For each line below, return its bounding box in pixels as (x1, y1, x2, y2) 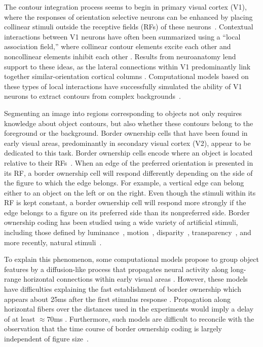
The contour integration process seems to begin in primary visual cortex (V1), (4, 2, 247, 12)
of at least (4, 313, 35, 324)
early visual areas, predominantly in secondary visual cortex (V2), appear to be (4, 137, 251, 148)
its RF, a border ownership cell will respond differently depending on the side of (4, 167, 253, 178)
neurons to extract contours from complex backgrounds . (4, 91, 181, 101)
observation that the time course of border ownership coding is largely (4, 323, 222, 334)
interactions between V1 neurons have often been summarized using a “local (4, 31, 241, 42)
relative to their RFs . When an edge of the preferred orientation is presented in (4, 157, 253, 168)
